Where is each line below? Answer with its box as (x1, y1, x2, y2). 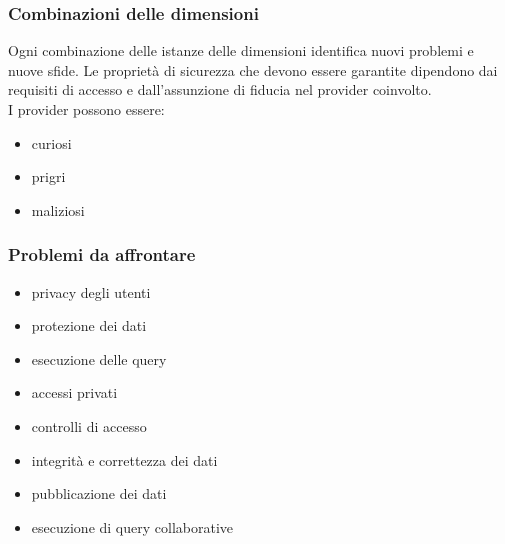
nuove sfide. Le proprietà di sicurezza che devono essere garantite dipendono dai (8, 59, 498, 80)
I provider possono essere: (8, 99, 165, 119)
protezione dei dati (31, 315, 147, 336)
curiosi (31, 132, 72, 153)
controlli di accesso (31, 415, 147, 436)
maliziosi (31, 199, 85, 220)
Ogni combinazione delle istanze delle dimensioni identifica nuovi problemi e (8, 40, 474, 61)
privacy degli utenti (31, 281, 151, 302)
